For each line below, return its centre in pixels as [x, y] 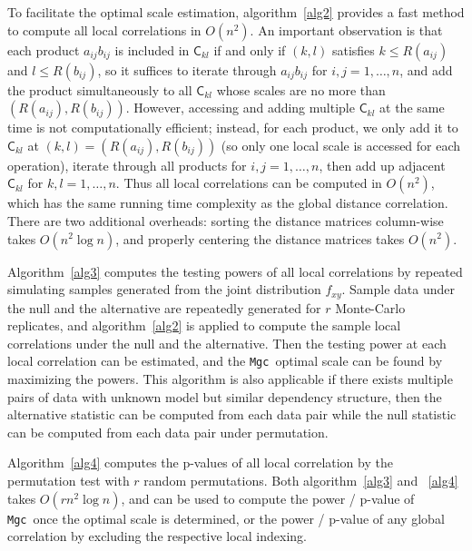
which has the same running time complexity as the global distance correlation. [228, 203]
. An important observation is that [346, 30]
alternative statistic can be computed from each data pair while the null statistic [232, 414]
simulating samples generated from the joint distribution [164, 289]
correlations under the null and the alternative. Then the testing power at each [227, 343]
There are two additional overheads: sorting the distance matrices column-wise [226, 220]
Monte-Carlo [370, 307]
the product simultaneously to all [100, 89]
